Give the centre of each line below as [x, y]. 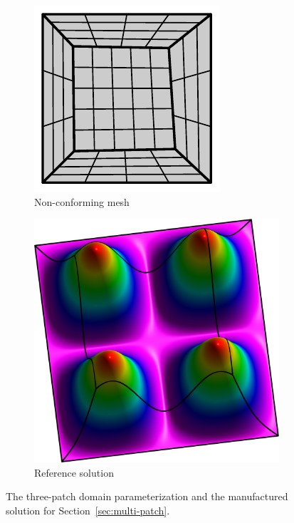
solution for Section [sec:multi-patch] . [88, 510]
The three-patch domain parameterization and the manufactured [147, 496]
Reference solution [74, 472]
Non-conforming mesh [82, 201]
